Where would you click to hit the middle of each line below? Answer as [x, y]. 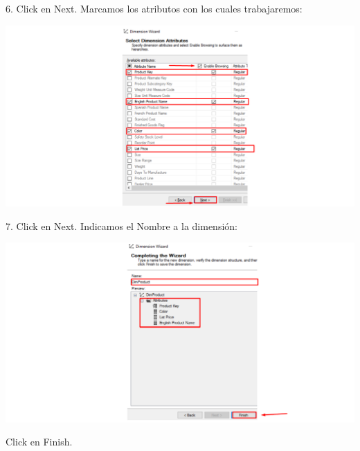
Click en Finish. [39, 442]
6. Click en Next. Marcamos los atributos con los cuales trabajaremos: [154, 8]
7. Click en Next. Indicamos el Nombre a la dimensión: [121, 225]
